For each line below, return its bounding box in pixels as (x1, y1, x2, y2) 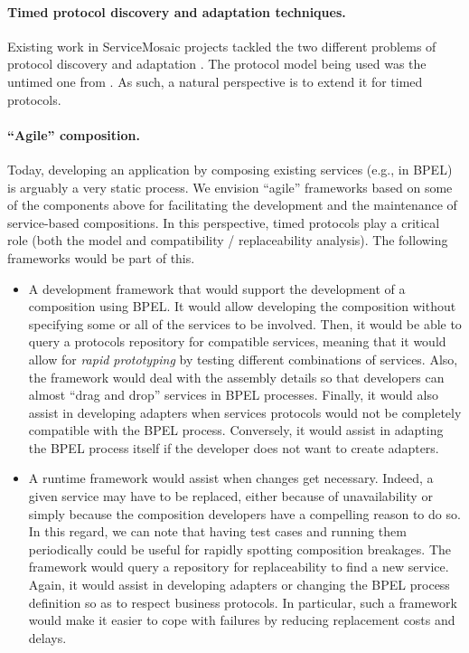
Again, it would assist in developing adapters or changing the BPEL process (28, 575, 450, 594)
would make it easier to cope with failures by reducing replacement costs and (28, 610, 455, 629)
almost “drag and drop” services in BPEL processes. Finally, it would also (28, 385, 438, 404)
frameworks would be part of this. (7, 248, 195, 267)
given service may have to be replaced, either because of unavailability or (28, 487, 433, 506)
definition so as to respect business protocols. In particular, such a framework (28, 592, 457, 611)
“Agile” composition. (7, 125, 140, 144)
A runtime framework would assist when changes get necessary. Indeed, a (28, 468, 434, 487)
